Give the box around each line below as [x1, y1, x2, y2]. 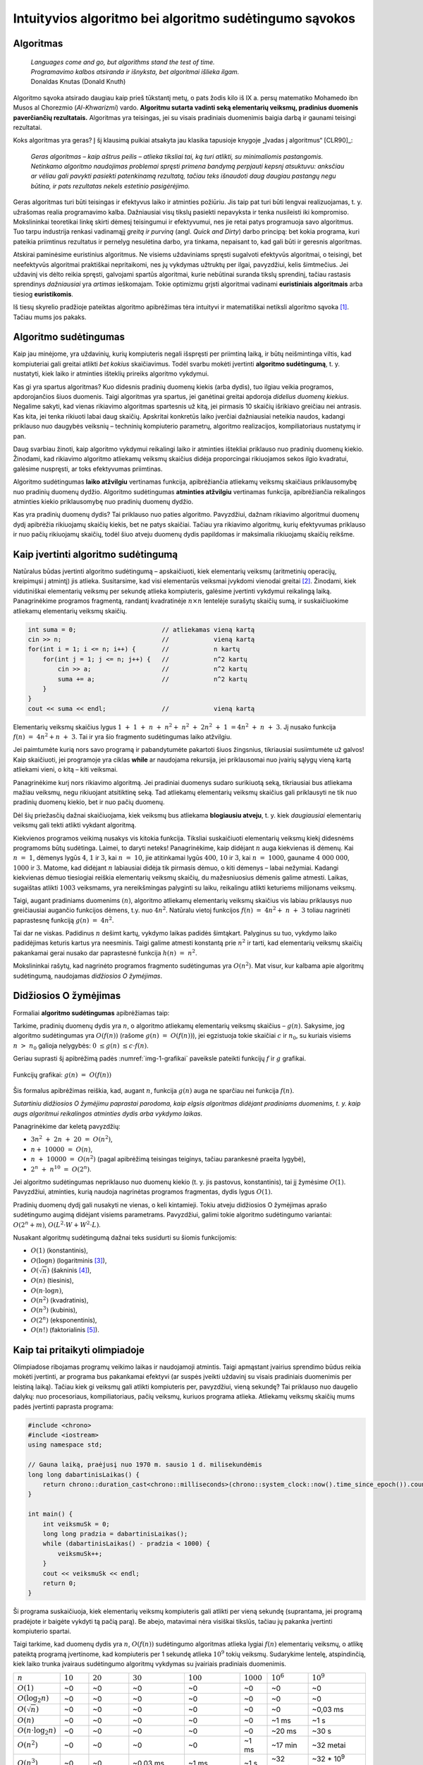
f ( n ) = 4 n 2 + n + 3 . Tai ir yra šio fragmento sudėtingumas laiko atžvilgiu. [13, 731, 232, 741]
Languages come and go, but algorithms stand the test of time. [30, 57, 215, 66]
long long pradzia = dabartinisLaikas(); [42, 1529, 188, 1538]
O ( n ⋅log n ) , [30, 1286, 63, 1295]
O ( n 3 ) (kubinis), [30, 1305, 78, 1315]
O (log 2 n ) [17, 1694, 49, 1704]
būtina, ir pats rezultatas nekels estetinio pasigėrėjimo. [30, 181, 190, 190]
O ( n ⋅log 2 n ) [17, 1726, 56, 1737]
